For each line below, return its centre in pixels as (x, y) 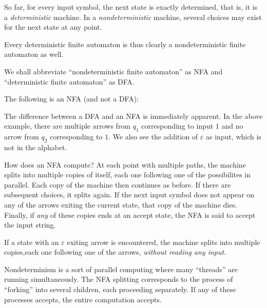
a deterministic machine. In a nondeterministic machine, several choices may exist (133, 17)
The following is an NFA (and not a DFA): (72, 99)
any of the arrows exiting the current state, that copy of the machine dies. (121, 204)
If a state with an (32, 242)
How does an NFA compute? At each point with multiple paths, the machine (125, 164)
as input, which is (234, 137)
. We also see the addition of (153, 137)
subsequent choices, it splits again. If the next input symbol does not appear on (129, 194)
